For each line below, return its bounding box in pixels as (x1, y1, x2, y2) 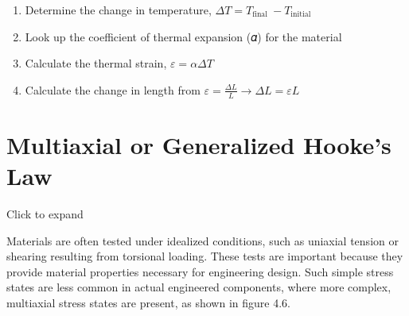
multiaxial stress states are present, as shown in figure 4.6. (6, 294, 290, 310)
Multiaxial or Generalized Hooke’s (6, 128, 391, 160)
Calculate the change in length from (25, 81, 201, 98)
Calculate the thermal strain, (25, 55, 167, 71)
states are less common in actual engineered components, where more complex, (6, 279, 391, 295)
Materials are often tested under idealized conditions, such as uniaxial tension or (6, 232, 399, 249)
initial (290, 10, 311, 19)
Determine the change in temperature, (25, 2, 212, 17)
